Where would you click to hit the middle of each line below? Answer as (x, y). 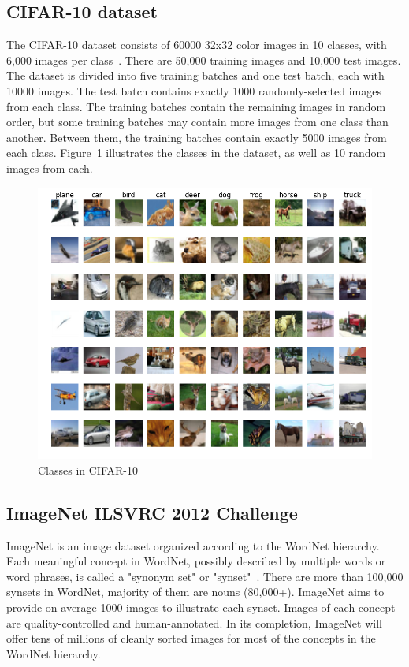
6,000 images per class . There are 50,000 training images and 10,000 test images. (204, 60)
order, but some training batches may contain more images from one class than (197, 122)
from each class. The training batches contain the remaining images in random (196, 106)
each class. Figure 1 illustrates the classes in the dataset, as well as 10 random (196, 153)
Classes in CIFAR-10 (88, 470)
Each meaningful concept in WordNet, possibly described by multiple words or (196, 561)
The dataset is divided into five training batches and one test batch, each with (195, 75)
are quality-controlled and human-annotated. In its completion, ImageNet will (194, 622)
